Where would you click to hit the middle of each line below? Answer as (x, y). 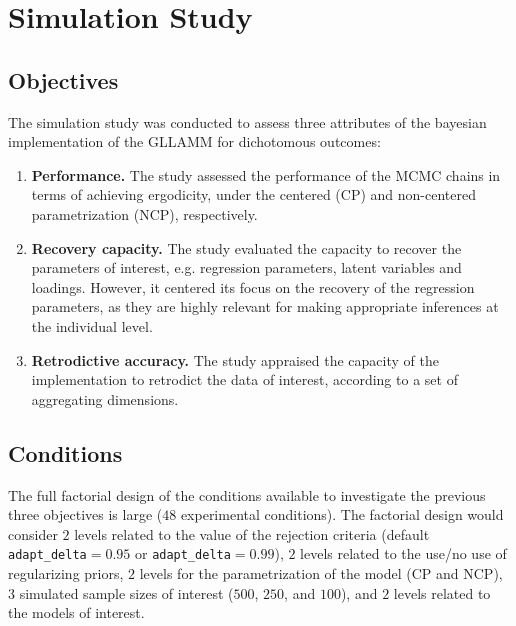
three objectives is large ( (85, 514)
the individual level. (92, 325)
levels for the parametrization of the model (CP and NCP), (321, 572)
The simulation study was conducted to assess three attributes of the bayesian (247, 121)
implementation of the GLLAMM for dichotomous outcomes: (194, 141)
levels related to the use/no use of (403, 553)
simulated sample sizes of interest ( (126, 592)
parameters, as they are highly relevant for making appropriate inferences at (265, 306)
